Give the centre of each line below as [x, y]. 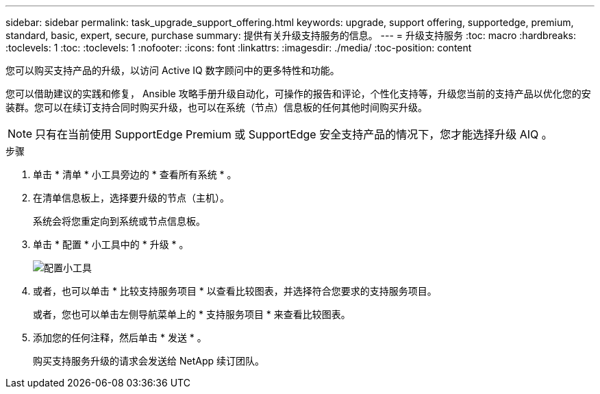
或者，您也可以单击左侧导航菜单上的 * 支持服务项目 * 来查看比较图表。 [192, 314]
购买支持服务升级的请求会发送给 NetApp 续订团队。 [149, 361]
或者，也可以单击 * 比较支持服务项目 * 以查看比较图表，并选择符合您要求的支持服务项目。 [235, 291]
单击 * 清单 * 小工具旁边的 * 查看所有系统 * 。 [135, 174]
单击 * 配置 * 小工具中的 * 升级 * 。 [111, 244]
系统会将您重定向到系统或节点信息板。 [119, 221]
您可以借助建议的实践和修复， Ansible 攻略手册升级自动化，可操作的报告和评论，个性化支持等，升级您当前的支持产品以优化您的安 [298, 94]
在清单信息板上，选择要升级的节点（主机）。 [131, 198]
